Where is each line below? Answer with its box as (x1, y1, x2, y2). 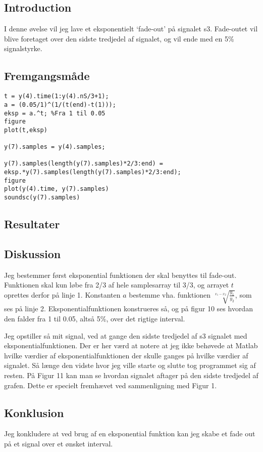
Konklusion (4, 404, 64, 420)
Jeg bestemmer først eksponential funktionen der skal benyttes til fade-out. (4, 269, 237, 280)
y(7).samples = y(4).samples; (4, 143, 106, 151)
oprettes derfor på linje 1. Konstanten (4, 289, 121, 300)
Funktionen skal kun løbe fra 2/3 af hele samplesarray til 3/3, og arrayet (4, 279, 229, 290)
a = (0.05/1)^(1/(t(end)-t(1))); (4, 101, 116, 108)
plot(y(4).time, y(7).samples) (4, 185, 109, 193)
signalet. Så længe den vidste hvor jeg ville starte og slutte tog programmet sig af (4, 360, 256, 371)
